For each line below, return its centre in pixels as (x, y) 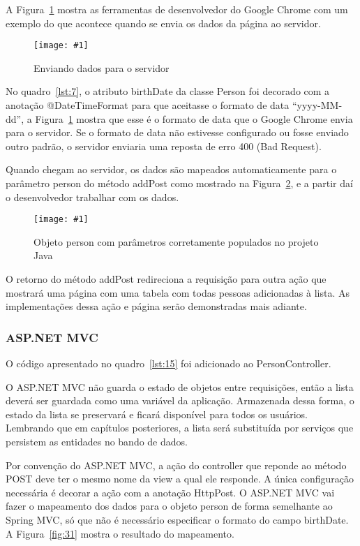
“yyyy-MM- (317, 105)
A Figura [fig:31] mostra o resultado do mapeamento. (120, 533)
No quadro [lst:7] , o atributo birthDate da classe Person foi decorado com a (168, 91)
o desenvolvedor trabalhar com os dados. (92, 197)
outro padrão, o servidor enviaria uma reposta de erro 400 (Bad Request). (164, 146)
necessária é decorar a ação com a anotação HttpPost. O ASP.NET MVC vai (170, 492)
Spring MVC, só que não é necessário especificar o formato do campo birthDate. (177, 519)
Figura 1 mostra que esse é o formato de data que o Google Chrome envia (194, 118)
